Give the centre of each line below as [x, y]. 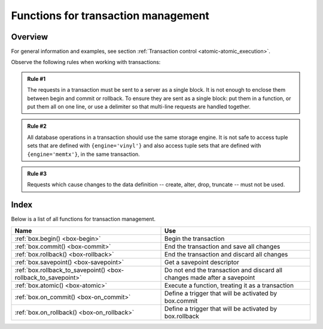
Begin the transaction [195, 239]
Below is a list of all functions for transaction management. [83, 219]
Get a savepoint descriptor [202, 262]
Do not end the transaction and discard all [223, 270]
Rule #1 [36, 79]
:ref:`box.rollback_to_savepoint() [60, 270]
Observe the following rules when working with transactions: [86, 62]
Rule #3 [37, 173]
